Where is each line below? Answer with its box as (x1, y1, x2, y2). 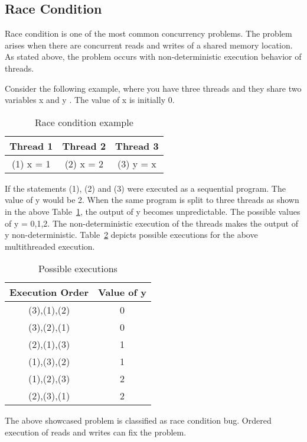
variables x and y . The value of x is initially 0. (5, 93, 175, 106)
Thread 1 (9, 138, 53, 153)
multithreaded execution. (5, 240, 95, 252)
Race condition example (34, 115, 133, 129)
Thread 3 (115, 138, 159, 153)
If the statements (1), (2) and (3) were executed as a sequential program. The (5, 182, 286, 194)
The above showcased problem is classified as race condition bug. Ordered (5, 414, 272, 427)
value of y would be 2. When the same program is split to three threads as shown (5, 193, 299, 206)
